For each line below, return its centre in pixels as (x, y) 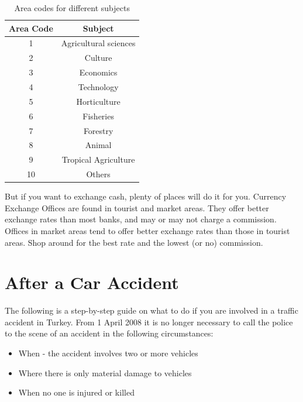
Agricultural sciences (98, 43)
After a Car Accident (92, 282)
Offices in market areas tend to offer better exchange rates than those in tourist (147, 230)
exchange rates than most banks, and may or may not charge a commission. (141, 219)
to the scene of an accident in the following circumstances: (109, 333)
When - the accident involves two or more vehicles (108, 353)
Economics (98, 72)
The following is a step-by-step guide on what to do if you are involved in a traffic (151, 310)
